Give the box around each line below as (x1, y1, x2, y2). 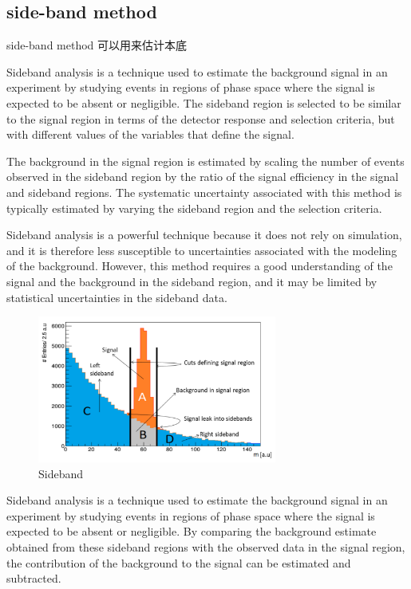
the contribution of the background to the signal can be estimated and (6, 554, 351, 571)
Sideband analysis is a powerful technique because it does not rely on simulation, (6, 226, 402, 243)
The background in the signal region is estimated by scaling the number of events (6, 152, 405, 169)
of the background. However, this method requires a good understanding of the (6, 257, 393, 274)
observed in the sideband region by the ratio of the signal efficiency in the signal (6, 168, 399, 185)
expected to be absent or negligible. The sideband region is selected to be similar (6, 94, 401, 111)
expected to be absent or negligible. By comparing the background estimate (6, 523, 377, 540)
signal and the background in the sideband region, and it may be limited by (6, 273, 377, 289)
